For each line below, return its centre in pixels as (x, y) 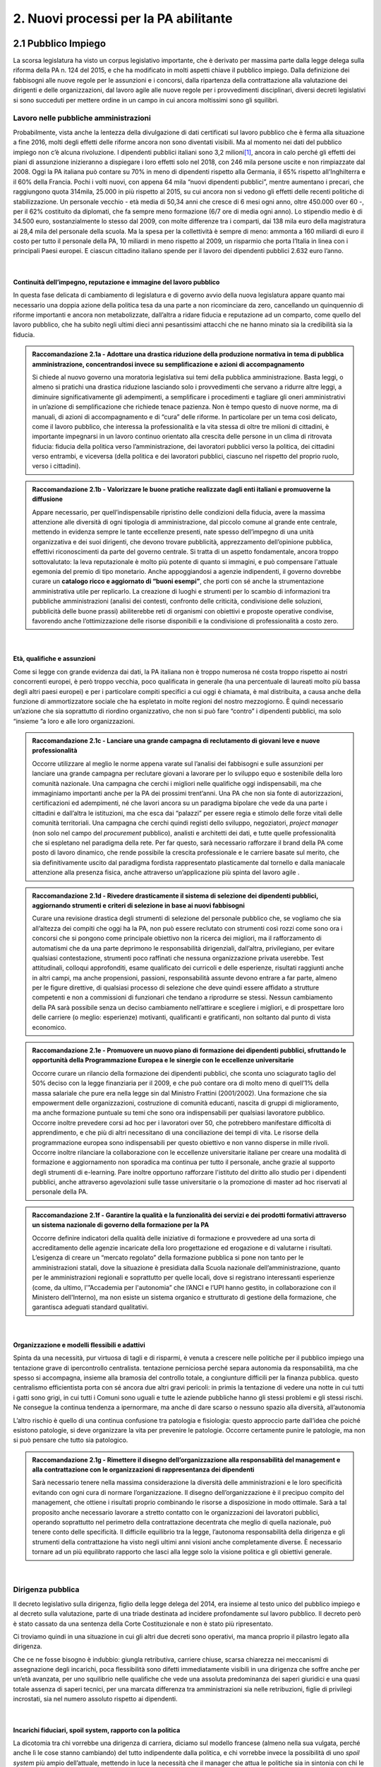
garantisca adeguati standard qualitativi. (90, 1307)
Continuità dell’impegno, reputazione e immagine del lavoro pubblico (116, 282)
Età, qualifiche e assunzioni (54, 659)
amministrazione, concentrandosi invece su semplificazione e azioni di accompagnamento (168, 364)
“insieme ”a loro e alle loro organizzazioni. (74, 721)
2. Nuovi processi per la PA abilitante (123, 18)
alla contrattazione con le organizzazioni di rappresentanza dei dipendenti (143, 1469)
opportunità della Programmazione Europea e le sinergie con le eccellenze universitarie (163, 1060)
